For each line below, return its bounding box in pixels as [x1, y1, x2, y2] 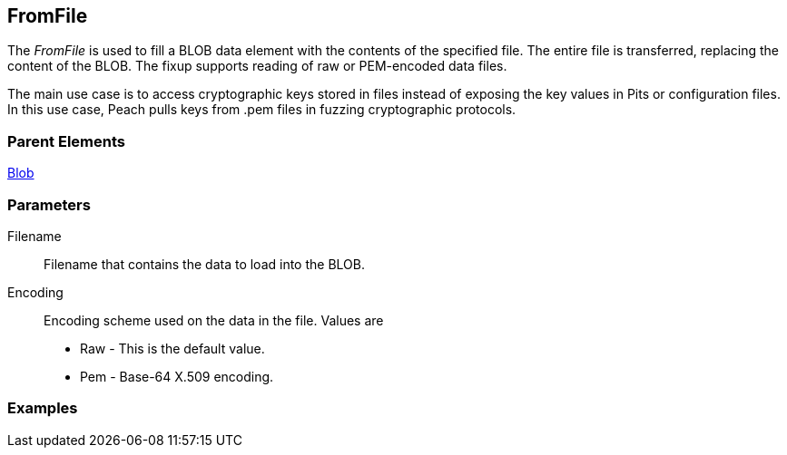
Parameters [7, 195, 91, 214]
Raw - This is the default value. [80, 340, 265, 356]
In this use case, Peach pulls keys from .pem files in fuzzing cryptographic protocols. [7, 102, 516, 118]
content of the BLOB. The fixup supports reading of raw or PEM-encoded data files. [7, 58, 507, 74]
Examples [7, 399, 78, 418]
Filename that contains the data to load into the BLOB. [44, 256, 365, 272]
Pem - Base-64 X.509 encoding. [80, 368, 274, 384]
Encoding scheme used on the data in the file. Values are [44, 312, 384, 328]
